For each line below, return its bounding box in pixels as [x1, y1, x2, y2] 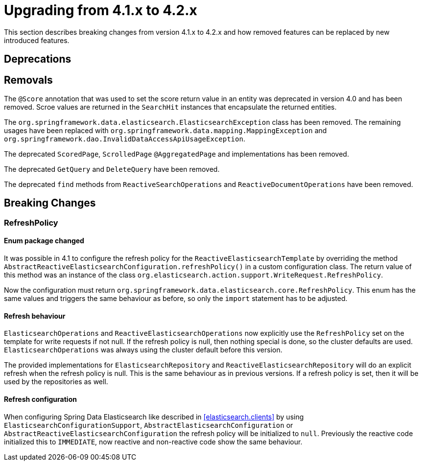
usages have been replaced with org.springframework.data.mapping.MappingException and [4, 126, 327, 135]
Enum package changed [4, 236, 84, 245]
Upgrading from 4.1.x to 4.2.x [4, 2, 197, 19]
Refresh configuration [4, 395, 77, 403]
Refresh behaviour [4, 311, 66, 320]
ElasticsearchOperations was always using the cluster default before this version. [4, 346, 282, 354]
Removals [4, 73, 53, 86]
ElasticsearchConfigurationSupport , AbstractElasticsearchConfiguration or [4, 420, 293, 429]
